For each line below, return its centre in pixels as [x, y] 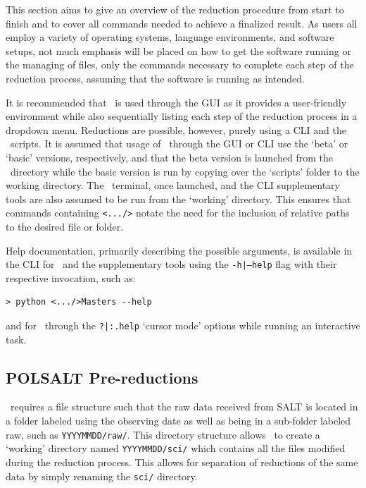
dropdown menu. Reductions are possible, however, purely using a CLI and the [176, 129]
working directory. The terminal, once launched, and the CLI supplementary [173, 185]
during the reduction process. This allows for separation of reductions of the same [182, 462]
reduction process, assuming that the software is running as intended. [155, 78]
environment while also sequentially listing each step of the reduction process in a [182, 116]
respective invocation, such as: [71, 277]
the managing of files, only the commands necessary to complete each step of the [180, 65]
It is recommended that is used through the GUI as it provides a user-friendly [176, 102]
